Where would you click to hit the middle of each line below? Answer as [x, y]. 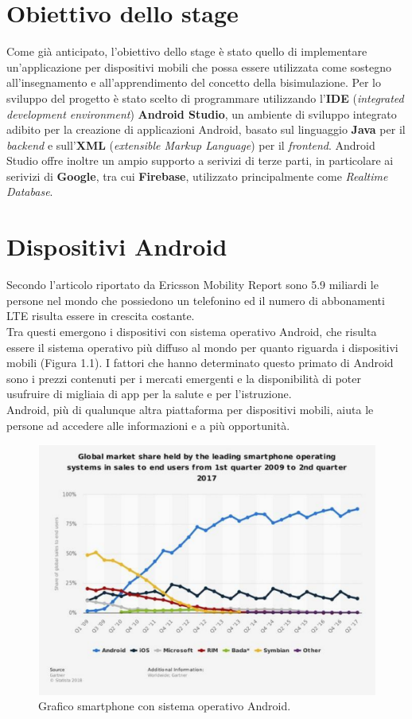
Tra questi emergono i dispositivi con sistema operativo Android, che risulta [192, 331]
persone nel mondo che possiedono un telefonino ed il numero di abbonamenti [196, 300]
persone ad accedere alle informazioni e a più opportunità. [148, 425]
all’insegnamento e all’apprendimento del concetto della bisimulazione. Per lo [194, 82]
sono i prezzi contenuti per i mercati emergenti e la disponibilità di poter [184, 378]
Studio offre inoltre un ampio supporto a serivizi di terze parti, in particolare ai [200, 160]
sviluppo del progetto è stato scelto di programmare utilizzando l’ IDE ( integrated [205, 98]
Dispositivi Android [117, 246]
